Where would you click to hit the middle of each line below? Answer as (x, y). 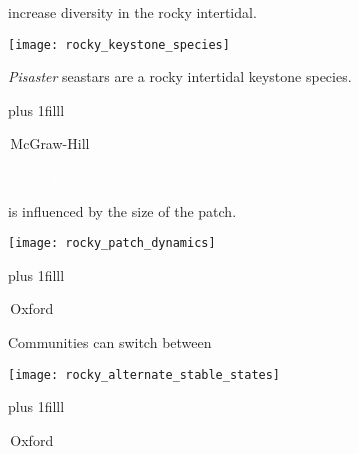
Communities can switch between (110, 342)
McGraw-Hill (50, 143)
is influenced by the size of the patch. (122, 210)
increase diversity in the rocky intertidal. (132, 12)
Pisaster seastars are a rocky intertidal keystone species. (180, 76)
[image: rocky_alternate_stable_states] (144, 374)
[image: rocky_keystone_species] (119, 44)
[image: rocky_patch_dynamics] (112, 243)
